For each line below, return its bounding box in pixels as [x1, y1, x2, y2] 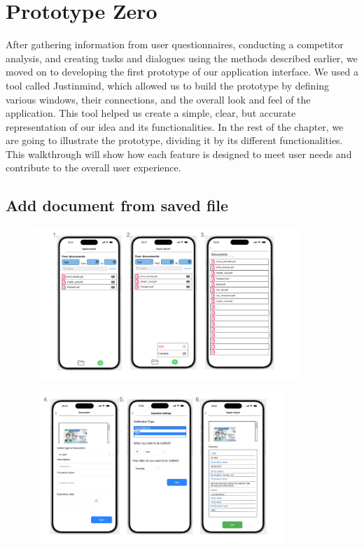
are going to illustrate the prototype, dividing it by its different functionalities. [6, 133, 343, 148]
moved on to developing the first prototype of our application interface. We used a [6, 64, 358, 79]
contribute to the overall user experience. [6, 160, 181, 175]
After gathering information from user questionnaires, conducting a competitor [6, 37, 344, 52]
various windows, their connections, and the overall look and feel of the [6, 92, 311, 106]
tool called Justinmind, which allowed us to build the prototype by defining [6, 78, 330, 92]
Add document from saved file [6, 194, 229, 216]
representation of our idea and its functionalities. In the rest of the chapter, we [6, 119, 344, 134]
